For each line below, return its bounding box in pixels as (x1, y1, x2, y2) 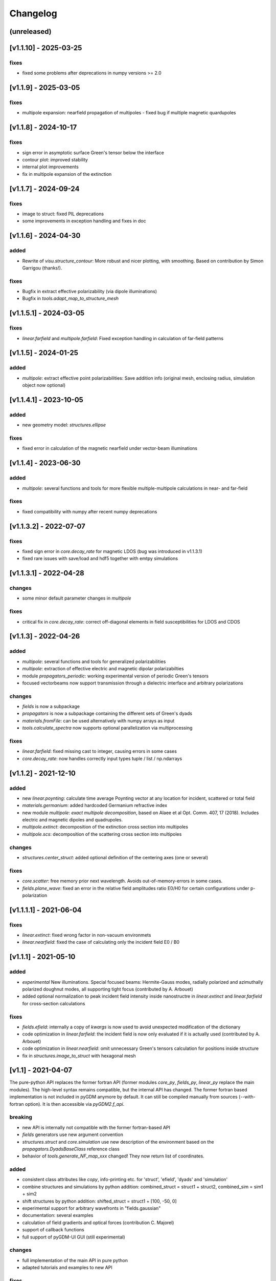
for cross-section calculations (22, 1000, 85, 1006)
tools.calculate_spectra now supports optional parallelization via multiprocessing (22, 725, 193, 731)
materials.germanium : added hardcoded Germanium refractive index (22, 802, 168, 809)
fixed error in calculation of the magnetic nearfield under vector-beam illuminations (22, 445, 198, 451)
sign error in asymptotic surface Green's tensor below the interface (22, 149, 165, 156)
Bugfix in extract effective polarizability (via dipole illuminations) (22, 288, 157, 295)
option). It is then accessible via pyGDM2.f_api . (25, 1101, 125, 1107)
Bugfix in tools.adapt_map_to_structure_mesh (22, 295, 119, 302)
